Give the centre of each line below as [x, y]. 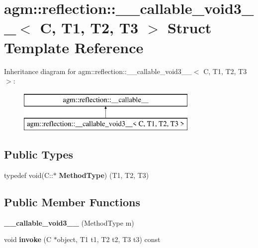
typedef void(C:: [29, 175]
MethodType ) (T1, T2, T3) [104, 175]
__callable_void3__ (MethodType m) [69, 222]
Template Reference [74, 47]
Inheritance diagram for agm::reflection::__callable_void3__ [98, 71]
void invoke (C [28, 239]
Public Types [39, 154]
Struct [189, 28]
